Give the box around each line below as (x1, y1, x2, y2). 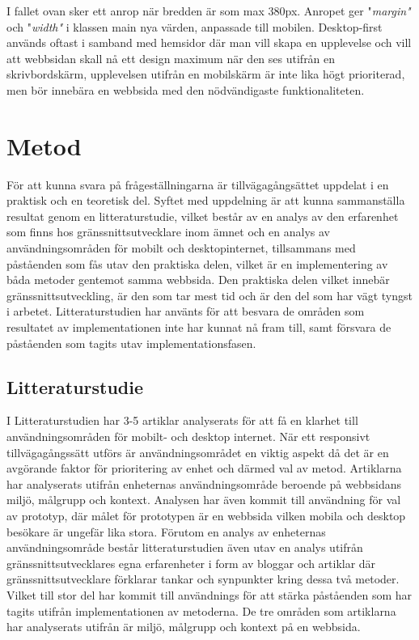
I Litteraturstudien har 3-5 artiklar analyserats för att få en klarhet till (6, 412, 358, 429)
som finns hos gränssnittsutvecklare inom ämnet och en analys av (6, 223, 330, 240)
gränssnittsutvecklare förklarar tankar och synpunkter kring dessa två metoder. (6, 570, 400, 587)
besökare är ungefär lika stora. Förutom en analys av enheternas (6, 523, 326, 540)
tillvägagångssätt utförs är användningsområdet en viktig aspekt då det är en (6, 443, 389, 460)
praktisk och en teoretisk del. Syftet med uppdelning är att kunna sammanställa (6, 192, 405, 209)
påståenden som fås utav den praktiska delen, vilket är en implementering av (6, 255, 388, 272)
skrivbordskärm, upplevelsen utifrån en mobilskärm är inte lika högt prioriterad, (6, 66, 405, 83)
